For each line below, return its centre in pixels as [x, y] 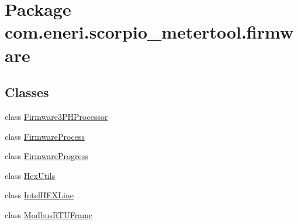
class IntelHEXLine [39, 195]
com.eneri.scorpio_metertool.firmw [149, 32]
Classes [27, 92]
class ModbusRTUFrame [49, 214]
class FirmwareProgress [46, 156]
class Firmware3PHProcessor [56, 116]
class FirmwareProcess [45, 136]
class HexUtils [30, 175]
